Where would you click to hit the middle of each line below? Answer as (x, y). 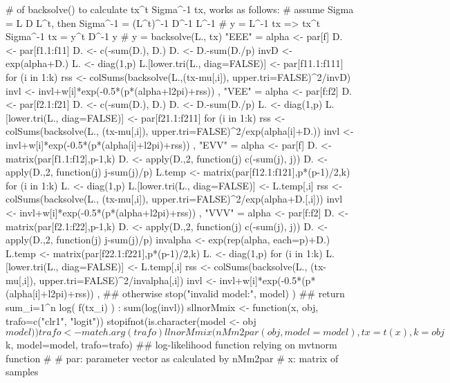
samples (22, 372)
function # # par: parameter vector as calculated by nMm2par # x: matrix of (172, 358)
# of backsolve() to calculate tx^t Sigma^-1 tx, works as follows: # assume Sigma (180, 9)
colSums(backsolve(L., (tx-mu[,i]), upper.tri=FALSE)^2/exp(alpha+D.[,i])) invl (174, 199)
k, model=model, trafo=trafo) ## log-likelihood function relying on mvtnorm (171, 345)
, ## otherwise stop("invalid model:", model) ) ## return (221, 293)
